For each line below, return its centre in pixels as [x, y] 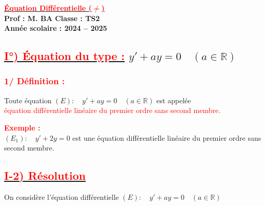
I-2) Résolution [45, 175]
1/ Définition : [35, 81]
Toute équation [28, 100]
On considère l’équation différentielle [62, 196]
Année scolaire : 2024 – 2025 [56, 28]
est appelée [174, 100]
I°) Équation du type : [65, 56]
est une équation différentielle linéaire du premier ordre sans [167, 137]
